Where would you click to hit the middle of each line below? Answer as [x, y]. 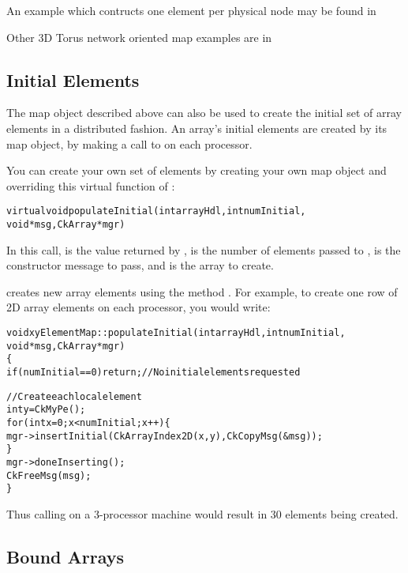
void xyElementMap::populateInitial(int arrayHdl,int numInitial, [176, 333]
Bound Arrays [66, 556]
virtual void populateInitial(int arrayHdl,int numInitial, [156, 211]
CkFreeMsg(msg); [49, 475]
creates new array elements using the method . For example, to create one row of [202, 291]
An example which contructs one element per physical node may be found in [191, 10]
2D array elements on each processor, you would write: [138, 307]
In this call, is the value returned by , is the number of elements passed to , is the [204, 249]
